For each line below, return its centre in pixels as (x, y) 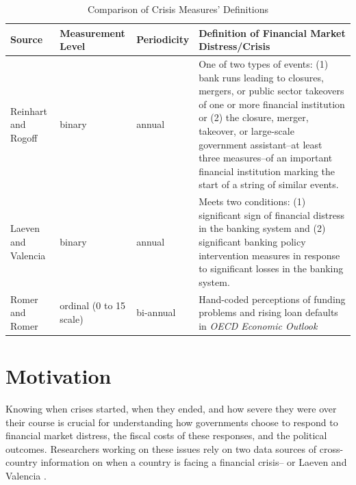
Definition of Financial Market (272, 32)
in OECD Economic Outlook (258, 325)
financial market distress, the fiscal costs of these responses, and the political (166, 435)
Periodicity (163, 39)
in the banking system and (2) (262, 228)
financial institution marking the (267, 171)
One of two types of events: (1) (264, 64)
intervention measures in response (269, 255)
